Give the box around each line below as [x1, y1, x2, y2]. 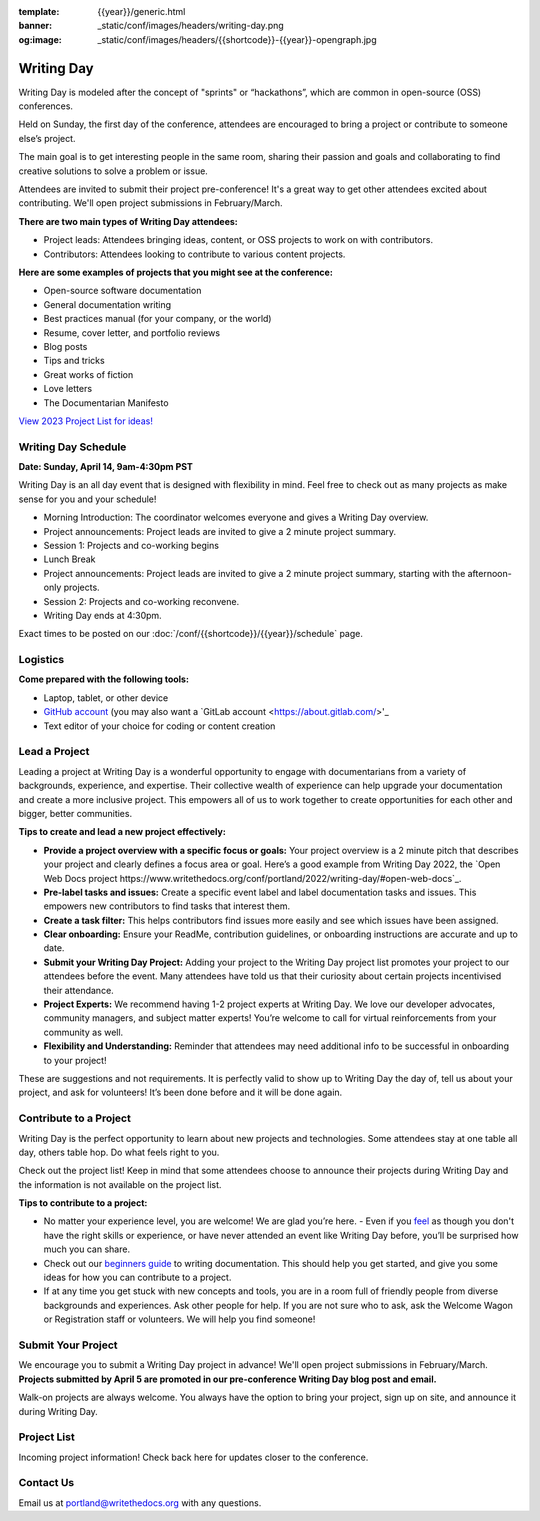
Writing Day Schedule [18, 440, 127, 454]
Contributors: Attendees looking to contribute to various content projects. [43, 248, 346, 260]
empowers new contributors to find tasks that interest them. [43, 900, 290, 912]
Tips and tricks [43, 355, 105, 367]
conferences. [18, 100, 74, 112]
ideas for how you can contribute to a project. [43, 1271, 232, 1284]
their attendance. [43, 984, 114, 996]
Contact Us [18, 1476, 75, 1490]
